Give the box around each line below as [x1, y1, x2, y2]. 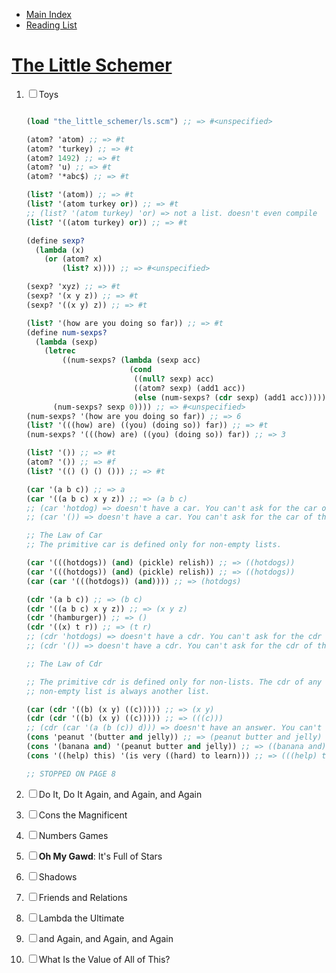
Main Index [25, 9, 72, 20]
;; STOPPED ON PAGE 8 [25, 769, 116, 779]
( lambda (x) [35, 245, 85, 255]
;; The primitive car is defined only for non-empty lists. [25, 540, 282, 550]
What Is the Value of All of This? [38, 953, 171, 965]
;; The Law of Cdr [25, 659, 103, 669]
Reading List [25, 19, 78, 31]
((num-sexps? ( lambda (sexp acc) [62, 355, 201, 366]
